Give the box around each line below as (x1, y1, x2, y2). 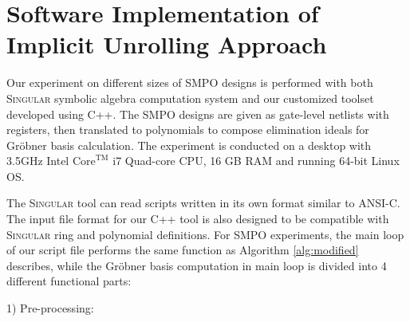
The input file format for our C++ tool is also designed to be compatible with (6, 210, 389, 227)
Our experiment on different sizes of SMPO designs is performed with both (6, 74, 373, 91)
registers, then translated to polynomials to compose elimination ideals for (6, 121, 369, 138)
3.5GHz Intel (6, 152, 69, 169)
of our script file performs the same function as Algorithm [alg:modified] (6, 241, 359, 258)
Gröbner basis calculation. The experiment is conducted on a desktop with (6, 136, 372, 153)
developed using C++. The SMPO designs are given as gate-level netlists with (6, 105, 389, 122)
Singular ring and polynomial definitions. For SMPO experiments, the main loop (6, 226, 404, 242)
